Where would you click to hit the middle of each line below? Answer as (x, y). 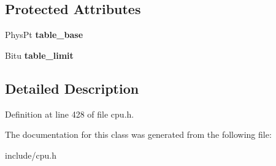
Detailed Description (72, 88)
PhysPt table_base (44, 35)
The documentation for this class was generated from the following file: (138, 134)
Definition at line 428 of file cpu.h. (70, 114)
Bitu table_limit (39, 55)
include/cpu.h (31, 155)
